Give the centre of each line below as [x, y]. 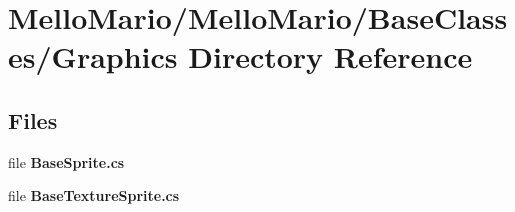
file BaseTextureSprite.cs [94, 195]
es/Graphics [93, 56]
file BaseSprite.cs [66, 161]
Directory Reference [330, 56]
